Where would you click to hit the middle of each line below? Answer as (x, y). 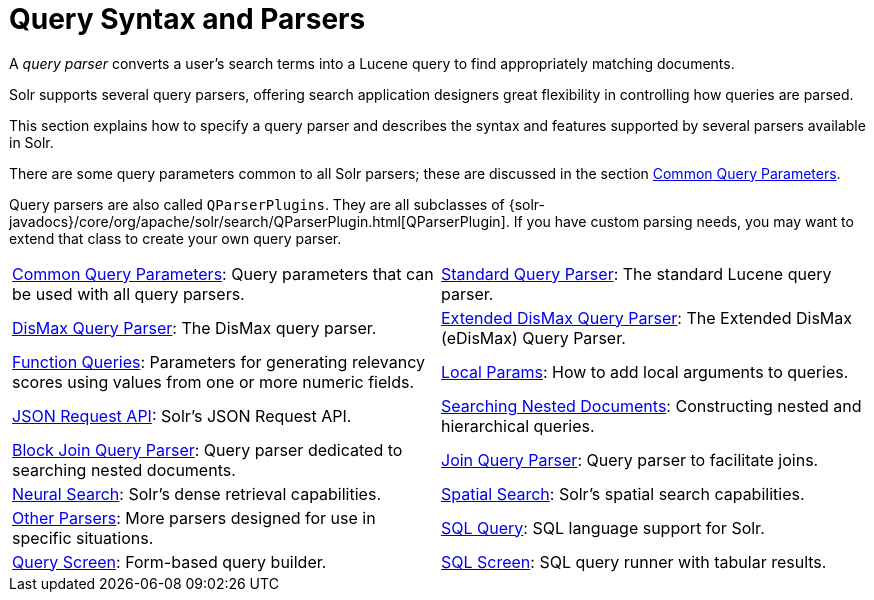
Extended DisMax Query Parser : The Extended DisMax (647, 317)
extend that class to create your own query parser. (175, 238)
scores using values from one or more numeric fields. (213, 381)
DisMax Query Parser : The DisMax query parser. (194, 327)
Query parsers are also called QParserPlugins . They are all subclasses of (257, 204)
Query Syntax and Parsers (187, 19)
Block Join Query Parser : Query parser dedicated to (207, 449)
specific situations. (83, 537)
